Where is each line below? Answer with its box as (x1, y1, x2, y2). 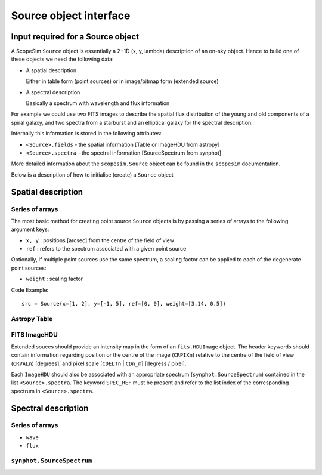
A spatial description (26, 66, 77, 74)
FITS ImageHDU (11, 331, 58, 339)
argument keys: (11, 226, 49, 233)
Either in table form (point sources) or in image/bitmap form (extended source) (26, 78, 219, 85)
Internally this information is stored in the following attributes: (11, 130, 162, 137)
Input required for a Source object (11, 32, 140, 42)
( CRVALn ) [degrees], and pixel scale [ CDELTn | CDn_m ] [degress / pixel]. (11, 360, 187, 367)
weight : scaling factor (26, 275, 83, 283)
